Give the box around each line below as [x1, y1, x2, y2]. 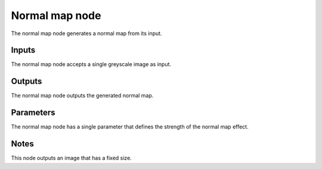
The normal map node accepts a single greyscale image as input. [11, 61, 172, 68]
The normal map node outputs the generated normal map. [11, 92, 154, 99]
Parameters [11, 108, 55, 118]
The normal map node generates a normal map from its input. [11, 30, 162, 37]
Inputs [11, 45, 36, 55]
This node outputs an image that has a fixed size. [11, 155, 132, 162]
